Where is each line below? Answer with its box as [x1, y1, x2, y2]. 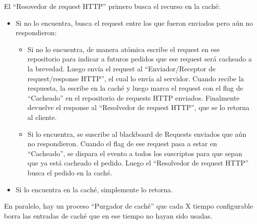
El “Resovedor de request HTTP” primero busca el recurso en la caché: [4, 1, 220, 11]
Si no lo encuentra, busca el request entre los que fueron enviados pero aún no [15, 17, 253, 28]
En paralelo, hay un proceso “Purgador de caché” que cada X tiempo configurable [4, 201, 253, 211]
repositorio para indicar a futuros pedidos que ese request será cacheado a [27, 54, 252, 64]
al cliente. [27, 112, 57, 122]
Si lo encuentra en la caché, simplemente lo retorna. [15, 184, 173, 194]
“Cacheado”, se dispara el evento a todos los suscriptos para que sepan [27, 148, 242, 158]
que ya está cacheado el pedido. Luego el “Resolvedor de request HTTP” [27, 158, 249, 168]
